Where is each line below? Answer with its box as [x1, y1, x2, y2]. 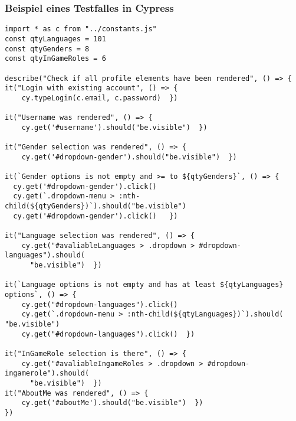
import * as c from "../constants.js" [5, 25, 157, 34]
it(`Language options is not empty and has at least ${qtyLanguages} [5, 280, 284, 289]
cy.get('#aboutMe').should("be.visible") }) [21, 399, 203, 407]
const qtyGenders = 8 [5, 44, 90, 53]
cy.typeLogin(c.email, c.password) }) [21, 93, 178, 102]
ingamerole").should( [5, 369, 90, 378]
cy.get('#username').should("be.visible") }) [21, 123, 208, 132]
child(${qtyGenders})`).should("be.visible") [5, 202, 186, 211]
